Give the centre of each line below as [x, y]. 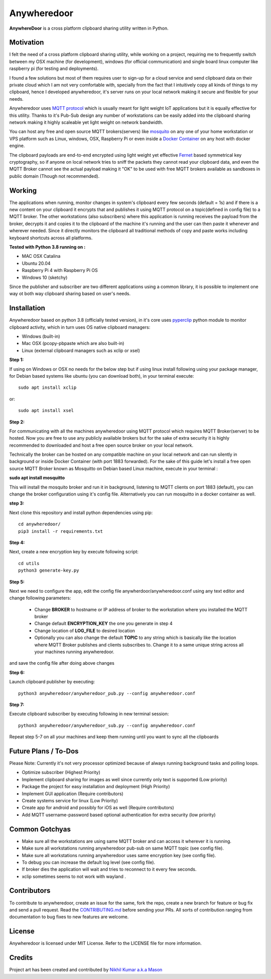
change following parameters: [40, 598]
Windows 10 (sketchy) [45, 277]
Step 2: [17, 422]
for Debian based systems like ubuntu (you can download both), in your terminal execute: [102, 376]
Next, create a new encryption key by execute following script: [74, 552]
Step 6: [17, 672]
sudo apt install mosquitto [37, 478]
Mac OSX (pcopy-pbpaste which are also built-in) [73, 343]
